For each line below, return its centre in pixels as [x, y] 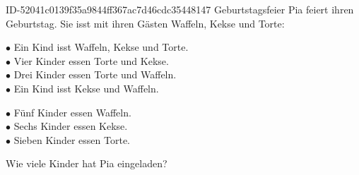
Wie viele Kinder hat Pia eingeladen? [87, 163]
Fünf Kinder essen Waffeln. [72, 112]
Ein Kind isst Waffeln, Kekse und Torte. [101, 47]
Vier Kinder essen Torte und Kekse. [91, 60]
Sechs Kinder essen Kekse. [71, 126]
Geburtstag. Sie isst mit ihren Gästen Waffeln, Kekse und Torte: [145, 23]
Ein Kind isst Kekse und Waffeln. [86, 88]
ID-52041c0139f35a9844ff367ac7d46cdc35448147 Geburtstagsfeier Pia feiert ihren [180, 9]
